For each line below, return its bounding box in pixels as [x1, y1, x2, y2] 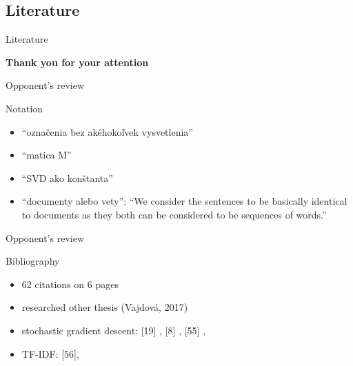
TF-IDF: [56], [21, 346, 79, 360]
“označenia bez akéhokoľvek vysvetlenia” [21, 124, 193, 139]
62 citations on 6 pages [21, 276, 119, 291]
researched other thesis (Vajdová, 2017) [21, 300, 188, 314]
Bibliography [6, 254, 60, 268]
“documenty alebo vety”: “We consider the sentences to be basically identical [21, 194, 347, 208]
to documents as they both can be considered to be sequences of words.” [21, 207, 327, 221]
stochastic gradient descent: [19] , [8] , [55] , [21, 323, 206, 337]
